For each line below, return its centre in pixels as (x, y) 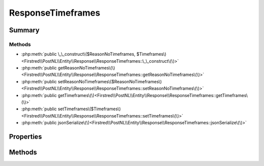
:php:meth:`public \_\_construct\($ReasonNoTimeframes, (78, 54)
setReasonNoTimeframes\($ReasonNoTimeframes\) (110, 81)
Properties (25, 137)
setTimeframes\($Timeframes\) (89, 109)
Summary (24, 30)
